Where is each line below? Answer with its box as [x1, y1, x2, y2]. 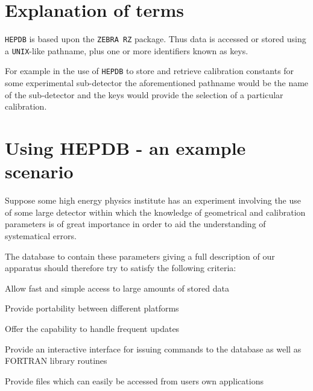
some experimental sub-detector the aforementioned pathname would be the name [5, 77, 309, 89]
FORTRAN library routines [5, 354, 107, 367]
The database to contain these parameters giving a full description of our [5, 249, 275, 262]
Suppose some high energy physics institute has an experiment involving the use [5, 194, 302, 207]
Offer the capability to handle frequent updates [5, 322, 180, 334]
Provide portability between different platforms [5, 302, 179, 314]
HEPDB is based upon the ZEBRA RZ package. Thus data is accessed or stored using [5, 33, 306, 45]
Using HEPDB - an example [5, 136, 246, 160]
